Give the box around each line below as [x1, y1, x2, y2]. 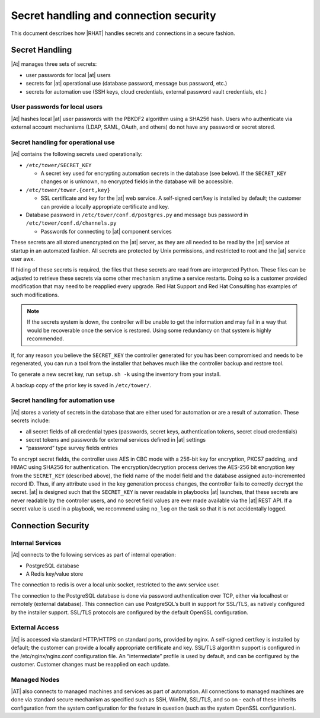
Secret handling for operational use [11, 138, 115, 146]
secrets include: [11, 417, 50, 424]
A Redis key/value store [25, 570, 84, 577]
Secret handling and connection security [11, 9, 216, 22]
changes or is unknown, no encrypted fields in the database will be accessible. [40, 178, 233, 185]
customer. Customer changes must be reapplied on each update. [11, 660, 170, 668]
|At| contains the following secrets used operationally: [11, 151, 143, 158]
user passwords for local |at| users [25, 71, 111, 78]
